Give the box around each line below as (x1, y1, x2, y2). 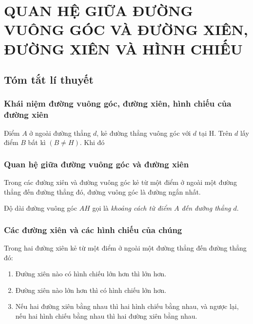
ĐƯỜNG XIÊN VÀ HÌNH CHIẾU (4, 38, 243, 58)
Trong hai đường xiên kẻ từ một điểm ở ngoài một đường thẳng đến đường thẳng (4, 243, 247, 253)
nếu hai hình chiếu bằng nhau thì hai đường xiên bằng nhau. (15, 311, 197, 321)
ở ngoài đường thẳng (29, 127, 91, 138)
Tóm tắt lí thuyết (4, 72, 94, 87)
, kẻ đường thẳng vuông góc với (97, 127, 191, 138)
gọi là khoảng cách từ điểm (92, 203, 172, 213)
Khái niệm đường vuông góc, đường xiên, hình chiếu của (4, 97, 232, 109)
